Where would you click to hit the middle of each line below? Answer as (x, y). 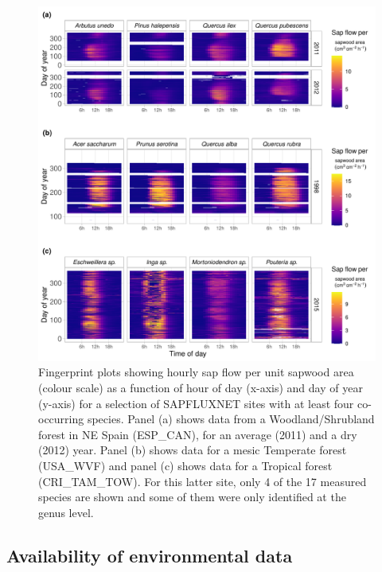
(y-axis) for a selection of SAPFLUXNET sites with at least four (196, 403)
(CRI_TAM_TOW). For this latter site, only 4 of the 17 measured (203, 481)
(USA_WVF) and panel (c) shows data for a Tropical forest (185, 465)
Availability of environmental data (150, 555)
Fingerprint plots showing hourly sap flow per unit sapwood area (196, 372)
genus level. (66, 512)
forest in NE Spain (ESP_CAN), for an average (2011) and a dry (198, 434)
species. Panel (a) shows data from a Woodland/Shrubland (231, 419)
